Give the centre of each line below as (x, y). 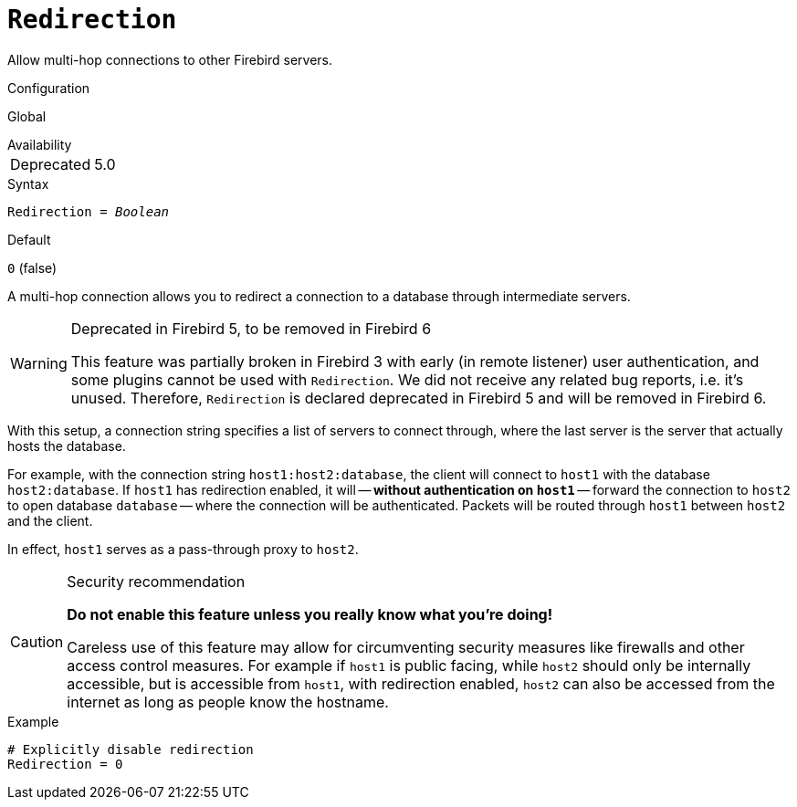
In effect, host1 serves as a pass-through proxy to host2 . (183, 549)
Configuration (49, 88)
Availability (40, 144)
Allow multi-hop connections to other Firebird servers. (170, 59)
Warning (39, 363)
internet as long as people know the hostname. (228, 702)
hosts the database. (67, 445)
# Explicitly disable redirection (131, 749)
